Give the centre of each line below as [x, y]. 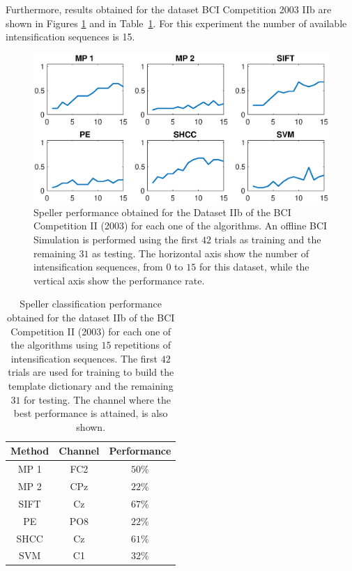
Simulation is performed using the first [116, 239]
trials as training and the [268, 239]
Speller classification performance [91, 304]
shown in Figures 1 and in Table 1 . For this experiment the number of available [176, 23]
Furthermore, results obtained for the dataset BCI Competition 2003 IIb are [169, 9]
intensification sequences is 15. [70, 37]
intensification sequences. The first [84, 358]
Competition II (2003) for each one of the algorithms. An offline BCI [181, 226]
